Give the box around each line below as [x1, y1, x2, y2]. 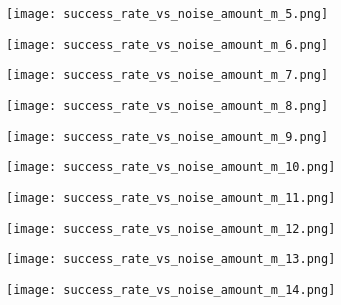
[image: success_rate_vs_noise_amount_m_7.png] [6, 68, 329, 83]
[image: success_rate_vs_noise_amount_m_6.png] [6, 37, 329, 52]
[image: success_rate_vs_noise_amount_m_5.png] [6, 7, 329, 21]
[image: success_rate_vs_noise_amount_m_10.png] [6, 160, 336, 175]
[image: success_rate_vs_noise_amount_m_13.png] [6, 252, 336, 267]
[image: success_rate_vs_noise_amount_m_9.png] [6, 129, 329, 144]
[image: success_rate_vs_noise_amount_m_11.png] [6, 190, 336, 205]
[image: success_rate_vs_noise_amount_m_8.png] [6, 98, 329, 113]
